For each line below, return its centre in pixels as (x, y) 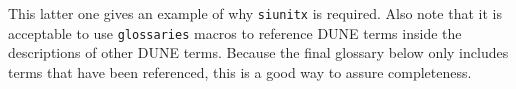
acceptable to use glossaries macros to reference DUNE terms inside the (235, 32)
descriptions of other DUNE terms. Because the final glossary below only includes (258, 52)
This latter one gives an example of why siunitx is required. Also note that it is (255, 13)
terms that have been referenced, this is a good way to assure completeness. (240, 71)
